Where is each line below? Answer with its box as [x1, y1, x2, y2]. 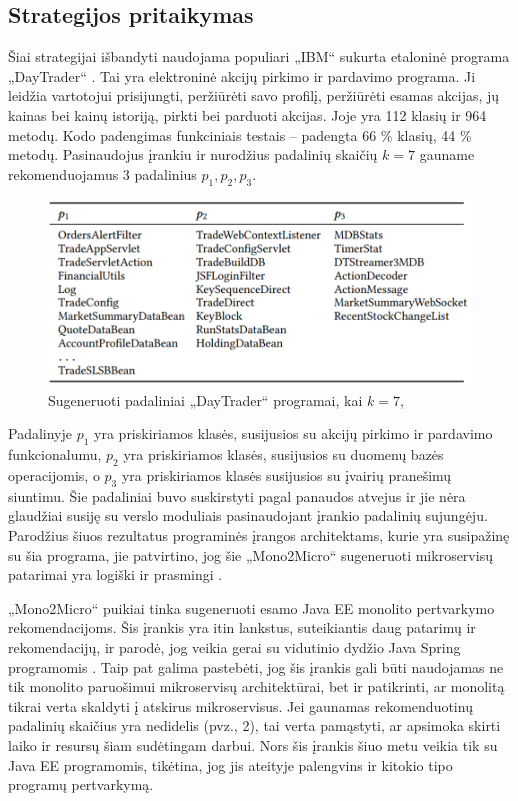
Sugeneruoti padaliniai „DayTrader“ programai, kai [48, 389, 363, 410]
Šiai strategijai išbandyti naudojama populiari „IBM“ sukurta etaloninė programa [8, 46, 510, 67]
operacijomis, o [8, 464, 100, 485]
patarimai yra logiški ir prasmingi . [8, 564, 223, 585]
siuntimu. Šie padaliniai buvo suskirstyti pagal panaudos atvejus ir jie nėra [8, 485, 466, 506]
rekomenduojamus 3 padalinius [8, 163, 197, 184]
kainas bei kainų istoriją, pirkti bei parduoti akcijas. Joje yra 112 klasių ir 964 [8, 104, 487, 125]
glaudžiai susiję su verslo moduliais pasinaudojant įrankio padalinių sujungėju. [8, 505, 488, 526]
